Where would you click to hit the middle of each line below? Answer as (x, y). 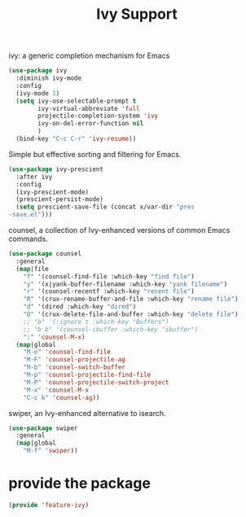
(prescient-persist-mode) (60, 199)
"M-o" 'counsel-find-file (67, 352)
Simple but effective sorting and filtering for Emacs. (95, 154)
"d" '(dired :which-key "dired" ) (80, 307)
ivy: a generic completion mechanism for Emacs (89, 56)
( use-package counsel (45, 254)
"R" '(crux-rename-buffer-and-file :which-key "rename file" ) (131, 299)
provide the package (79, 483)
